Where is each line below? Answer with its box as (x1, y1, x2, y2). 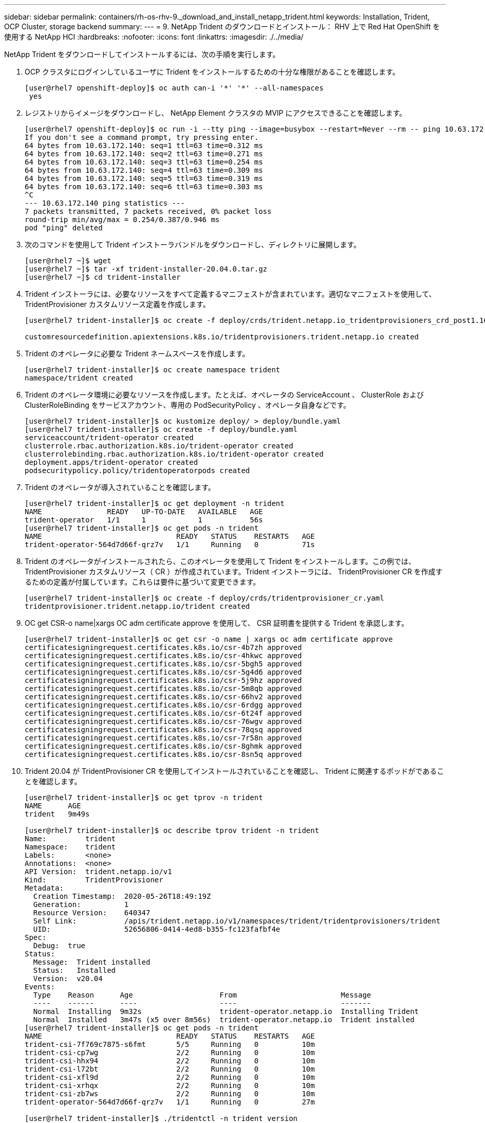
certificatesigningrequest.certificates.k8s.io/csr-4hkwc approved (25, 651, 302, 660)
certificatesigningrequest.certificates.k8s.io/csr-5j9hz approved (25, 676, 302, 684)
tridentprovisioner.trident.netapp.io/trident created (25, 602, 250, 610)
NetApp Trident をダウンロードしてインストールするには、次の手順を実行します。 (4, 50, 280, 59)
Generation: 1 (33, 900, 129, 909)
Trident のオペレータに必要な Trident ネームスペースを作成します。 (25, 349, 250, 358)
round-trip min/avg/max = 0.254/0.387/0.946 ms (25, 215, 220, 224)
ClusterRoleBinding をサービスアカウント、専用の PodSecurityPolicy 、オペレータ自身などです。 (25, 401, 351, 409)
